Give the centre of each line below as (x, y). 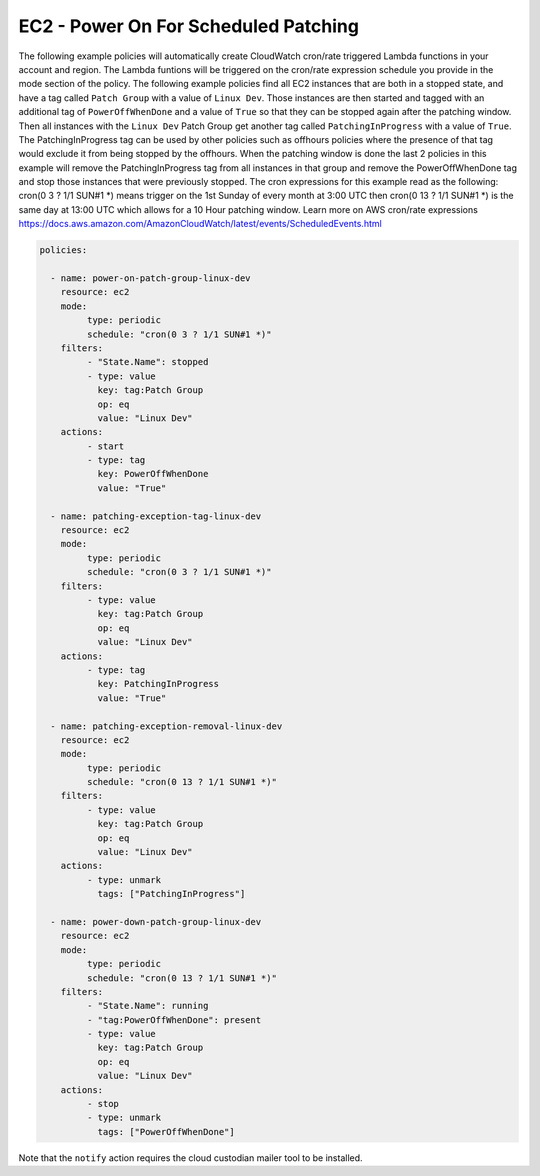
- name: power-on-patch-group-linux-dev (150, 278)
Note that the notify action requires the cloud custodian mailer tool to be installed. (191, 1157)
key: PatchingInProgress (158, 684)
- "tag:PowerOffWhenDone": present (174, 1019)
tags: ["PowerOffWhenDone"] (166, 1131)
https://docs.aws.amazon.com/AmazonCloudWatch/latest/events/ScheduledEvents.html (200, 224)
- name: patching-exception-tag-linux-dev (156, 516)
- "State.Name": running (147, 1006)
